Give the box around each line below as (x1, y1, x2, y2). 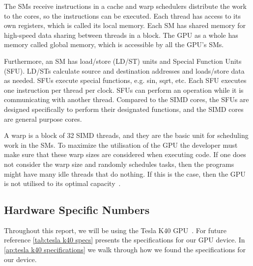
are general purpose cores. (4, 113, 82, 124)
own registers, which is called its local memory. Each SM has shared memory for (4, 20, 246, 30)
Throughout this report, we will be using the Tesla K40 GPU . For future (4, 225, 226, 235)
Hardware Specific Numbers (4, 202, 150, 217)
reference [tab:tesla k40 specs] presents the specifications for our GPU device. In (4, 235, 245, 245)
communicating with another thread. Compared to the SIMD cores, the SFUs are (4, 94, 249, 105)
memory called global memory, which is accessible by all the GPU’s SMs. (4, 39, 224, 50)
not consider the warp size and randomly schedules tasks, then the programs (4, 159, 234, 169)
